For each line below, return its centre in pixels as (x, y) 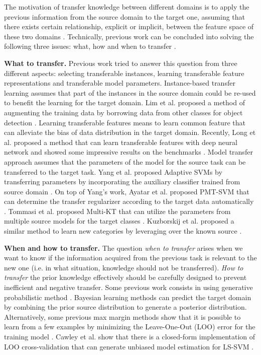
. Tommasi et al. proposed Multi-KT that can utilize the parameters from (117, 211)
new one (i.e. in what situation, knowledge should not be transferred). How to (124, 267)
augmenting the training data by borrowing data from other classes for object (123, 112)
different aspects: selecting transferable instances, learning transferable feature (124, 73)
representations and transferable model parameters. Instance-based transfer (120, 83)
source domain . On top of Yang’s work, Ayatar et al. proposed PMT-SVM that (127, 191)
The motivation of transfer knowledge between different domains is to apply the (127, 7)
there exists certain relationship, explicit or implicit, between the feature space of (129, 26)
